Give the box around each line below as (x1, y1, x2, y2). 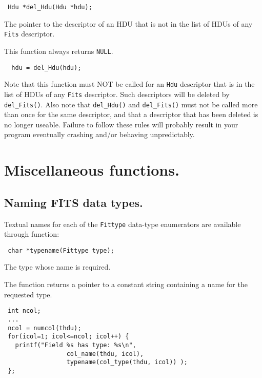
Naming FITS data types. (4, 194, 143, 210)
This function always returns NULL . (4, 45, 113, 56)
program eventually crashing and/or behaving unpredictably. (4, 129, 195, 140)
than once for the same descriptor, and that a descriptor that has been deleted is (4, 109, 258, 120)
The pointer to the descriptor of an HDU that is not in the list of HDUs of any (4, 18, 253, 29)
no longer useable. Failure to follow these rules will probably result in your (4, 119, 238, 129)
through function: (4, 229, 59, 239)
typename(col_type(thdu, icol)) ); (66, 358, 188, 366)
